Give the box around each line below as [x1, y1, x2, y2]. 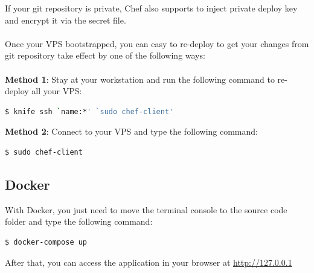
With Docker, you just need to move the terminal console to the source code [5, 203, 287, 216]
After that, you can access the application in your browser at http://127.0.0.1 [5, 255, 292, 268]
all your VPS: [31, 85, 82, 97]
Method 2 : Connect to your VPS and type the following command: [5, 125, 258, 138]
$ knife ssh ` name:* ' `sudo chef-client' [5, 107, 174, 116]
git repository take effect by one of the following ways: [5, 49, 205, 62]
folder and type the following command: [5, 215, 153, 228]
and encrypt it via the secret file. [5, 13, 126, 26]
